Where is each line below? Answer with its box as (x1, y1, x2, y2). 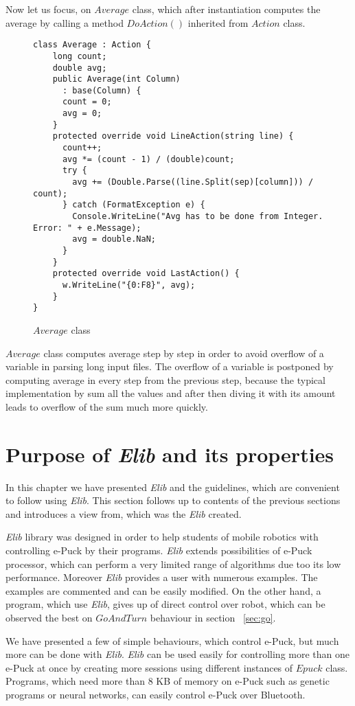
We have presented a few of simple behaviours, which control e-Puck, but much (5, 633, 339, 648)
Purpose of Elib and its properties (5, 440, 334, 468)
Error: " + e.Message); (33, 223, 141, 233)
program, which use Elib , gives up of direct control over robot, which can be (5, 597, 325, 611)
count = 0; (62, 97, 112, 107)
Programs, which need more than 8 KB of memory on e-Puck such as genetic (5, 674, 330, 688)
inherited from (187, 15, 249, 30)
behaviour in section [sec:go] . (150, 610, 276, 624)
